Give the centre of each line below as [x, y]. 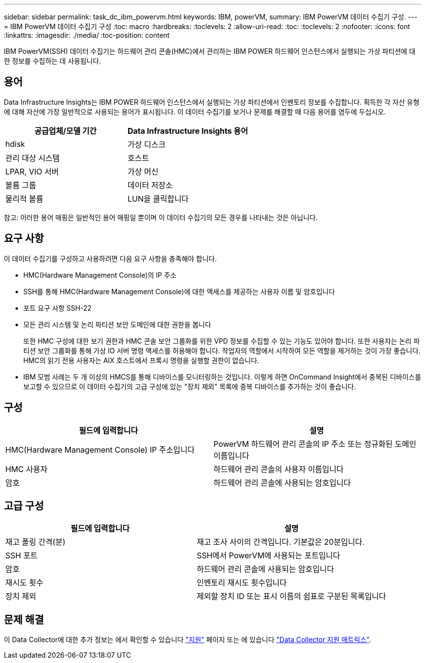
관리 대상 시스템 [33, 158]
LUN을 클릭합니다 [158, 198]
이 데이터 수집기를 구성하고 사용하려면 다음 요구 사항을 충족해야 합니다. [110, 258]
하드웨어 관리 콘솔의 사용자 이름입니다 [279, 469]
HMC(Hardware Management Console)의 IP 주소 [100, 275]
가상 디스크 [147, 144]
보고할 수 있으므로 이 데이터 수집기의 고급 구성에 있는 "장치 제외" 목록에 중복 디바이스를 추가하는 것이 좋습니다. [190, 386]
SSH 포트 [22, 556]
